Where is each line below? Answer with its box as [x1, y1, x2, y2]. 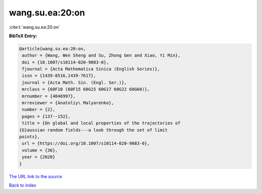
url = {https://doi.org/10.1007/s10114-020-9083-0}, [22, 141, 150, 146]
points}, [19, 134, 40, 139]
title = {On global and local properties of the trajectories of [22, 120, 180, 126]
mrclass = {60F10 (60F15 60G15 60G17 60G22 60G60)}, [22, 87, 150, 92]
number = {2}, [22, 107, 55, 112]
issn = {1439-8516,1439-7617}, [22, 73, 97, 78]
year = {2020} [22, 154, 55, 160]
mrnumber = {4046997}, [22, 93, 76, 99]
